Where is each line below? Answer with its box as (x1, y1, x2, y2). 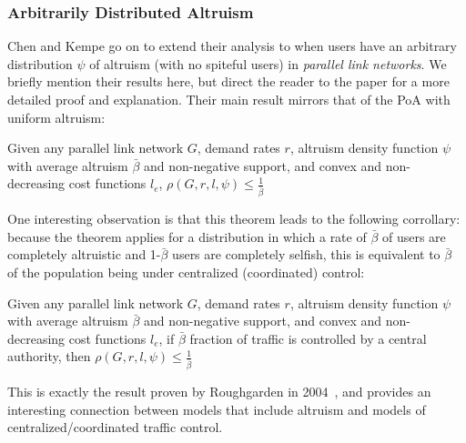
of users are (381, 227, 446, 246)
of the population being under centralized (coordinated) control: (7, 263, 365, 282)
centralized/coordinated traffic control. (7, 418, 223, 437)
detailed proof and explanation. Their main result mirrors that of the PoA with (7, 90, 451, 108)
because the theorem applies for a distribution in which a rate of (7, 227, 367, 246)
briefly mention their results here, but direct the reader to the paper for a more (7, 72, 450, 91)
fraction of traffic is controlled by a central (189, 328, 427, 347)
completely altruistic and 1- (7, 245, 161, 264)
